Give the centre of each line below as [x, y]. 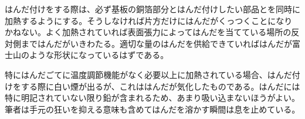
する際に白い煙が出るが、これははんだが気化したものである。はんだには [160, 86]
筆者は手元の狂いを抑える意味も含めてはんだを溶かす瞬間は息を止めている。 [152, 109]
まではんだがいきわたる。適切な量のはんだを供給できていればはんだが [156, 43]
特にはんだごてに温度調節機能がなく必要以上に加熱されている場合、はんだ [148, 74]
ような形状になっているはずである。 [99, 55]
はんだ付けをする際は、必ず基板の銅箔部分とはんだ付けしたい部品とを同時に [152, 9]
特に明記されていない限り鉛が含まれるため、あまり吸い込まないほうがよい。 [152, 98]
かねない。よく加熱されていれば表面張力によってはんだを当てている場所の [148, 32]
